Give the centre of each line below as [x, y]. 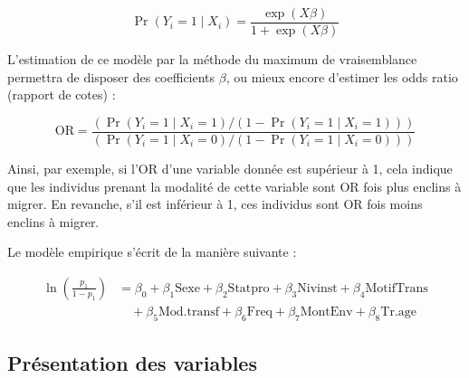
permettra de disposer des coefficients [111, 76]
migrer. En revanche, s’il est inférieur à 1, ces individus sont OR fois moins [215, 204]
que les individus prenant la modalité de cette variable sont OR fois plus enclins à [234, 186]
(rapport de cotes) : [62, 94]
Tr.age [398, 312]
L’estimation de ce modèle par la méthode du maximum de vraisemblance [212, 59]
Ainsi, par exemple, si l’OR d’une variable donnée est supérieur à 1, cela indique [230, 168]
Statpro [249, 288]
